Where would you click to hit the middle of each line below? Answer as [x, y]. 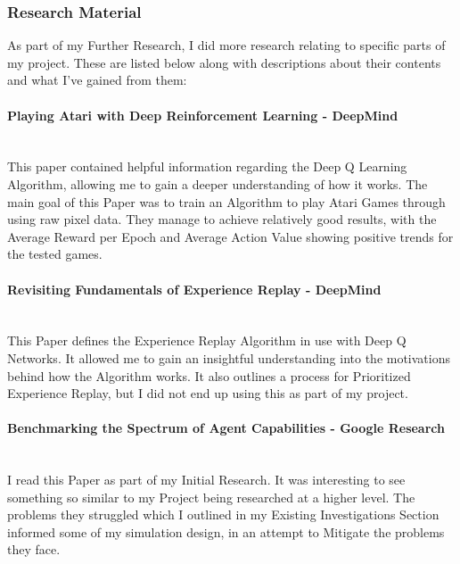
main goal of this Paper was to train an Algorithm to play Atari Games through [226, 201]
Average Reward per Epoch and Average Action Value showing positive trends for [230, 236]
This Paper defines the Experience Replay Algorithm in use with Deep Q [207, 340]
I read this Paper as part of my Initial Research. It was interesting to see [206, 480]
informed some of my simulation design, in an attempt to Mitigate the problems [226, 531]
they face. [34, 549]
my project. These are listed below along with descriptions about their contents [224, 62]
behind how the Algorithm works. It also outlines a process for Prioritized [209, 375]
